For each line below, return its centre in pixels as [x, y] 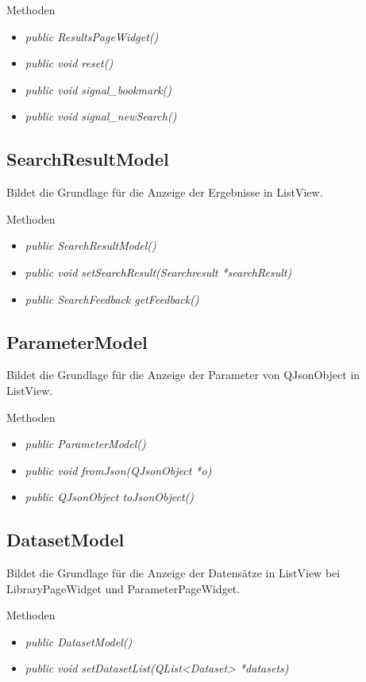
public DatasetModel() [79, 641]
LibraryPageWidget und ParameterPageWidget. [123, 588]
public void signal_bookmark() [98, 89]
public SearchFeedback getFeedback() [112, 299]
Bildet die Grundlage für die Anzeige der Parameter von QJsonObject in [183, 375]
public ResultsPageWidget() [92, 36]
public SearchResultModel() [91, 245]
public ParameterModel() [85, 444]
